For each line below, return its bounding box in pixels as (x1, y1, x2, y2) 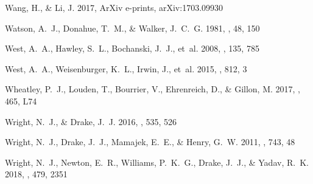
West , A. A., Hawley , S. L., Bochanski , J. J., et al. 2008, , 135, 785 (5, 42, 259, 55)
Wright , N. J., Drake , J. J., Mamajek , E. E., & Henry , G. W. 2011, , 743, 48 (5, 135, 295, 148)
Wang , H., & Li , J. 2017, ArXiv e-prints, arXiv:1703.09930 (5, 1, 223, 13)
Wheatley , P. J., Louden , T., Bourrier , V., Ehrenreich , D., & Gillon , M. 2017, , (5, 83, 300, 95)
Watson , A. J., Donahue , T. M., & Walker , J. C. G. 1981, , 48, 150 (5, 21, 260, 34)
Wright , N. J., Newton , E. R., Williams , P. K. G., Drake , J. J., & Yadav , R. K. (5, 155, 309, 168)
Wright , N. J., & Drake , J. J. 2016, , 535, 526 (5, 115, 177, 128)
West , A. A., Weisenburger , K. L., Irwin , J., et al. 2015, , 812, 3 (5, 62, 247, 75)
